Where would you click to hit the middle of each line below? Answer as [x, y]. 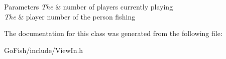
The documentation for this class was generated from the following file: [113, 33]
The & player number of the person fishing [70, 16]
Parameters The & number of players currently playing [89, 6]
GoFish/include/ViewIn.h [44, 50]
